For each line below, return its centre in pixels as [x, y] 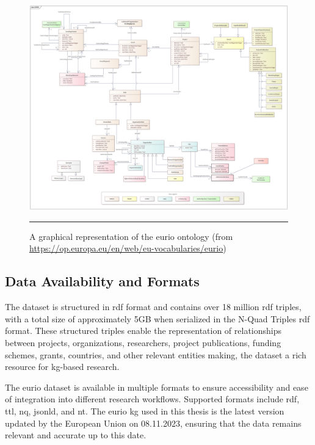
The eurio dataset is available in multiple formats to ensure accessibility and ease [157, 387]
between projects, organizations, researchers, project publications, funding [143, 342]
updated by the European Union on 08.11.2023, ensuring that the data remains [153, 423]
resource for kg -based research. [62, 367]
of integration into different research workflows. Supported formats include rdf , [152, 399]
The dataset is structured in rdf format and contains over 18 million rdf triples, [153, 307]
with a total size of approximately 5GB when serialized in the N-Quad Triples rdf [157, 318]
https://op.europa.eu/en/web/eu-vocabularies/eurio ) [128, 248]
